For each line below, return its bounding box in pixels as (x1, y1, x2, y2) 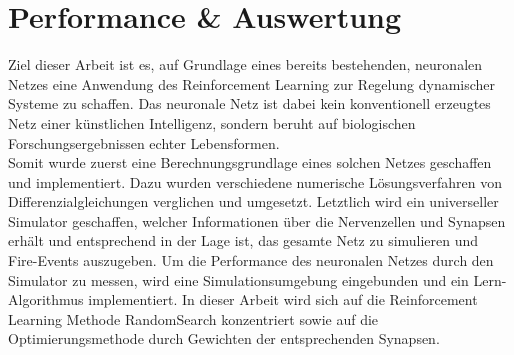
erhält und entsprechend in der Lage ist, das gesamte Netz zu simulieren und (8, 230, 479, 251)
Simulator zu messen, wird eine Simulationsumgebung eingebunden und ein (8, 269, 469, 290)
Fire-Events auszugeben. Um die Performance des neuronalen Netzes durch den (8, 250, 494, 271)
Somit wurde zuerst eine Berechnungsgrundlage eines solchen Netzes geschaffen (8, 152, 492, 173)
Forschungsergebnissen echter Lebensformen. (8, 132, 280, 153)
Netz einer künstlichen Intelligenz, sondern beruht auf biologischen (8, 112, 416, 133)
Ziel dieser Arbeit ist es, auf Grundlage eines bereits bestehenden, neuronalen (8, 54, 483, 75)
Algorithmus (8, 289, 84, 310)
